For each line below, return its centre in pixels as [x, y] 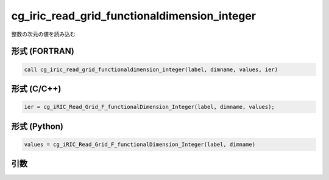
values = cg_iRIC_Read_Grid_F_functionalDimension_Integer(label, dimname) [140, 144]
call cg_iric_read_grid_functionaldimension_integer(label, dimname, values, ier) [151, 69]
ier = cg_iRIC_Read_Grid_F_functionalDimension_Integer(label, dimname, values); [150, 107]
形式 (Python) [37, 126]
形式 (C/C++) [36, 88]
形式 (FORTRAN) [43, 51]
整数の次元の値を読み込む [43, 34]
